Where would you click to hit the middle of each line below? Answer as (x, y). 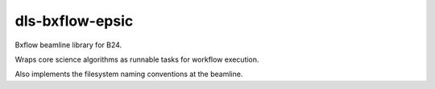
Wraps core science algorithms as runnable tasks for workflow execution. (137, 59)
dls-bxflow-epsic (74, 21)
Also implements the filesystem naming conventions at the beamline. (129, 74)
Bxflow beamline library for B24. (68, 45)
